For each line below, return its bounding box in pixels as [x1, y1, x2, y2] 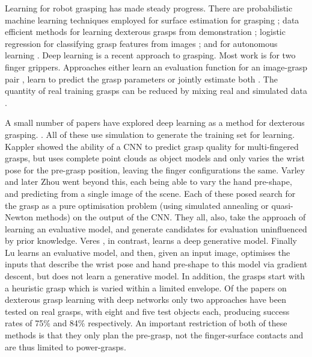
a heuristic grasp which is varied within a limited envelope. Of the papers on [5, 281, 287, 294]
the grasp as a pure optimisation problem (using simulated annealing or [5, 199, 269, 211]
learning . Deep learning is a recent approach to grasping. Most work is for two [5, 49, 296, 61]
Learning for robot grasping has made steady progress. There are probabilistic [5, 2, 293, 14]
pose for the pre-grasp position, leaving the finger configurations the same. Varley [5, 163, 305, 176]
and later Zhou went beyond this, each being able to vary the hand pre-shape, [5, 175, 292, 188]
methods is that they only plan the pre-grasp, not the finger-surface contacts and [5, 329, 304, 341]
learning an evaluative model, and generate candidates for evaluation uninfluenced [5, 222, 307, 235]
